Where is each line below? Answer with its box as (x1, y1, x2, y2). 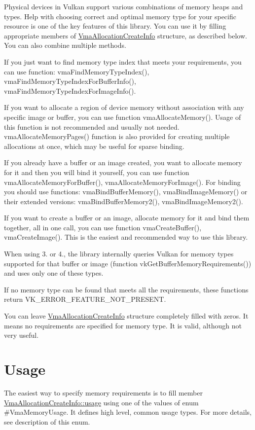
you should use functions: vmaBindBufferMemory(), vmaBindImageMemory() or (4, 186, 248, 197)
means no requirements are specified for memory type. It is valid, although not (4, 320, 242, 330)
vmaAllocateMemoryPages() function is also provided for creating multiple (4, 131, 230, 142)
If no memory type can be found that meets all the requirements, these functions (4, 284, 249, 294)
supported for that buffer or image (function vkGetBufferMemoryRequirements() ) (4, 258, 252, 268)
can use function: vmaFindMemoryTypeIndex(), (4, 66, 149, 76)
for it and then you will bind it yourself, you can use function (4, 167, 189, 177)
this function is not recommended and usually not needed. (4, 121, 180, 132)
